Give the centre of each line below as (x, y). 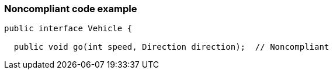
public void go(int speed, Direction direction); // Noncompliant (171, 47)
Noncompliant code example (71, 9)
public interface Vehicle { (68, 29)
